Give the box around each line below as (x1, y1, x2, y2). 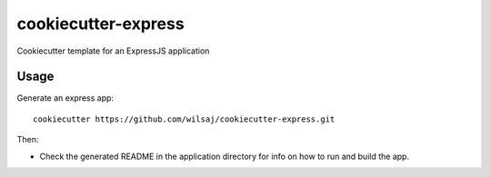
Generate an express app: (16, 93, 114, 103)
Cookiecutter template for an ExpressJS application (16, 45, 210, 56)
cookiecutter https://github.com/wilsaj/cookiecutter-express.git (33, 113, 336, 124)
